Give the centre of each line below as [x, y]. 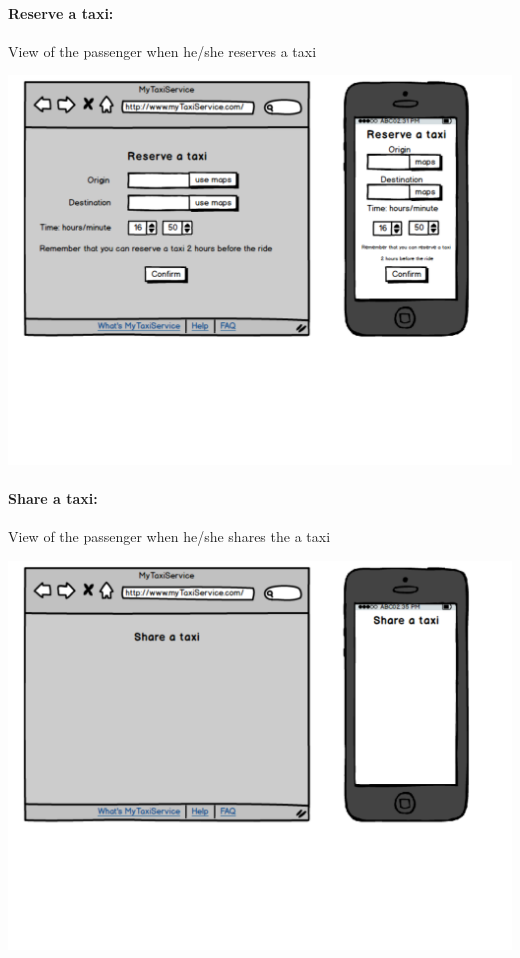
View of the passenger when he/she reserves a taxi [162, 50]
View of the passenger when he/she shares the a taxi [169, 536]
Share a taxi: [53, 497]
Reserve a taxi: [61, 12]
